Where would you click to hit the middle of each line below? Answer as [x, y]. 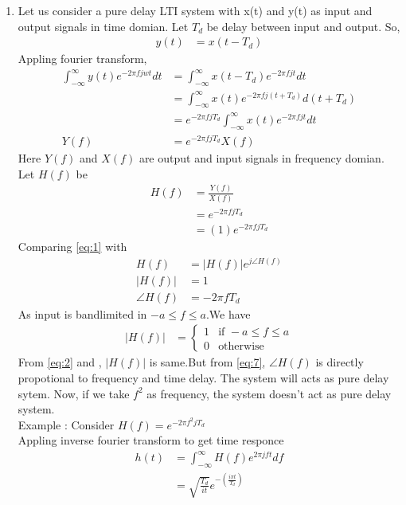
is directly [340, 362]
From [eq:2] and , [60, 362]
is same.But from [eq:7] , [207, 362]
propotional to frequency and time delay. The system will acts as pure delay [203, 377]
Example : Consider [66, 424]
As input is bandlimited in [82, 313]
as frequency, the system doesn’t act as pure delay [269, 393]
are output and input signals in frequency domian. [262, 157]
